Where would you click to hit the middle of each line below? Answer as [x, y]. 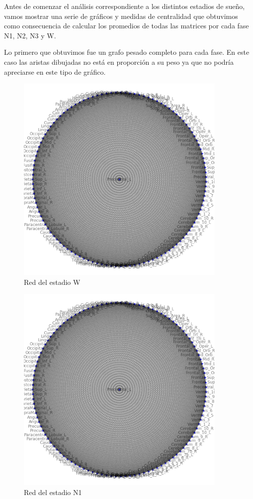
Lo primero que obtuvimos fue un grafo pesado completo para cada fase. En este [127, 52]
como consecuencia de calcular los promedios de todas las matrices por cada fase [126, 26]
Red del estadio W [52, 282]
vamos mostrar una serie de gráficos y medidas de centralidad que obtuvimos [121, 16]
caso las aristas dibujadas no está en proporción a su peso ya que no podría [119, 62]
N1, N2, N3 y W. [30, 35]
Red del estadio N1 [53, 492]
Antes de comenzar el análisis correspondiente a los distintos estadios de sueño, [125, 6]
